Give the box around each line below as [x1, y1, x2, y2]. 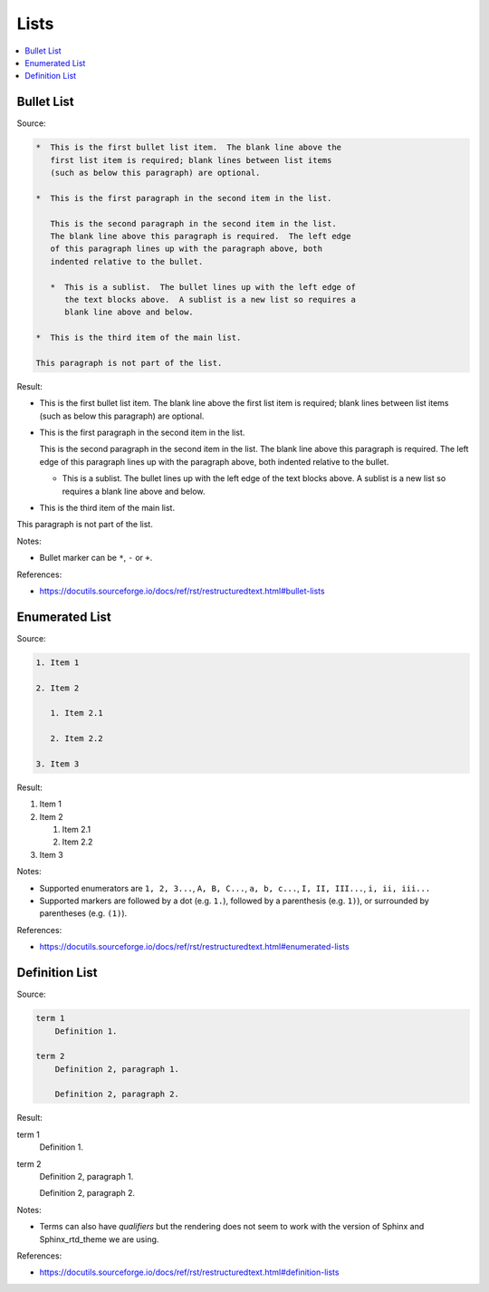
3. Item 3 [35, 758, 80, 769]
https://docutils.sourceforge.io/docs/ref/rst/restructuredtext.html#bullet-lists [39, 585, 325, 596]
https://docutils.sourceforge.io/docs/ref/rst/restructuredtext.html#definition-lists [39, 1267, 340, 1278]
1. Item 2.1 [50, 708, 103, 718]
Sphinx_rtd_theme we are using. [39, 1233, 159, 1245]
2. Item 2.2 [50, 734, 103, 744]
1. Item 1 [35, 657, 80, 668]
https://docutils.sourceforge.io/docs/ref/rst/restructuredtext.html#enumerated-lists [39, 941, 350, 952]
